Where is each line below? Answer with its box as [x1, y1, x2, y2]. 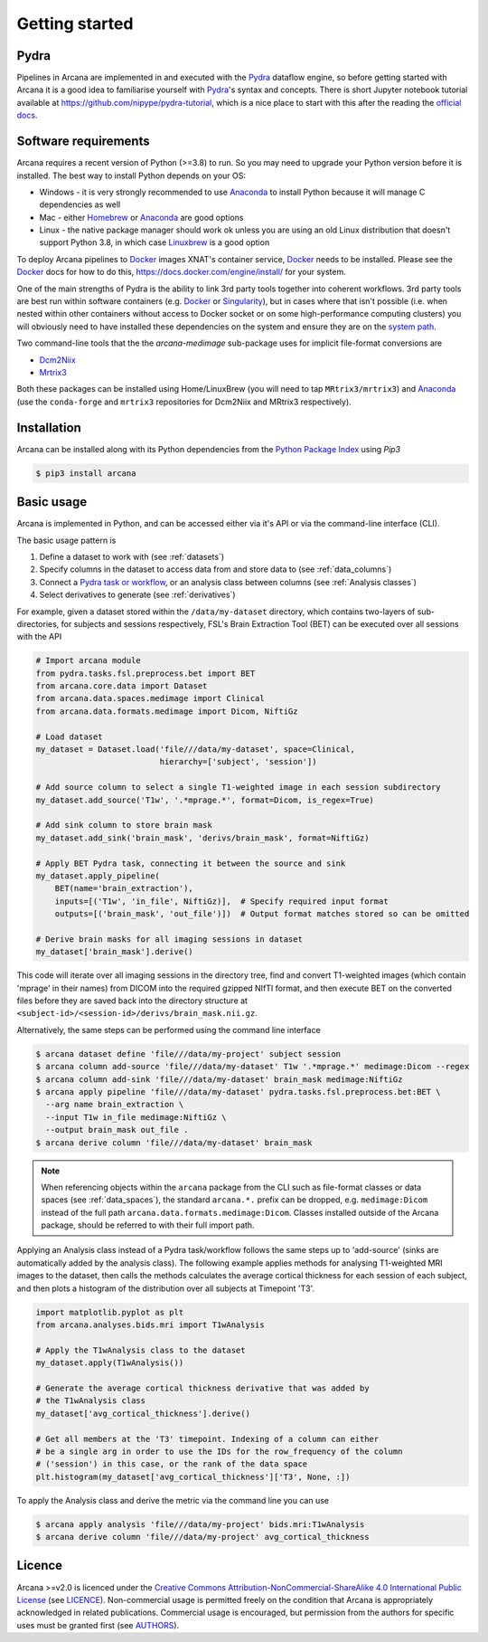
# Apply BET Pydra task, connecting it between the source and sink [35, 858, 346, 868]
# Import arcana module [35, 656, 142, 666]
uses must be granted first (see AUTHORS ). [16, 1619, 180, 1630]
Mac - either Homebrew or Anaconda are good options [39, 212, 244, 223]
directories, [16, 618, 60, 629]
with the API [16, 631, 62, 642]
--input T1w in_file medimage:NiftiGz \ [45, 1112, 227, 1122]
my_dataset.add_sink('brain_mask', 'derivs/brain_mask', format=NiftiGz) [35, 832, 370, 843]
